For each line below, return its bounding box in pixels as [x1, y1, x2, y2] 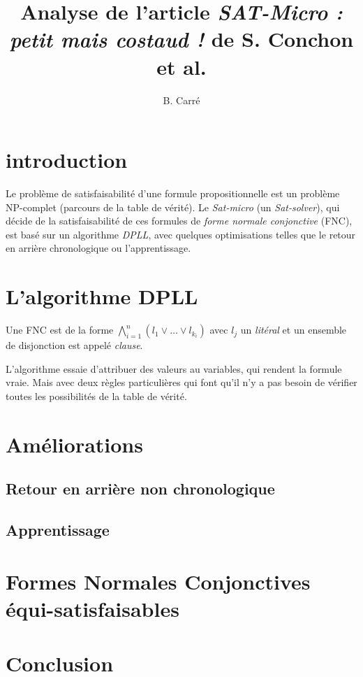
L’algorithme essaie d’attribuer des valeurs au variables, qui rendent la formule [6, 361, 342, 376]
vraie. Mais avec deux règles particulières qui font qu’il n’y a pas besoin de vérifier [6, 375, 357, 390]
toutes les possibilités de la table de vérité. [6, 388, 187, 403]
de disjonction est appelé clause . [6, 338, 143, 352]
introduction [6, 145, 128, 174]
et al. [156, 52, 207, 80]
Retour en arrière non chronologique [6, 478, 275, 499]
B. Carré [163, 92, 200, 107]
